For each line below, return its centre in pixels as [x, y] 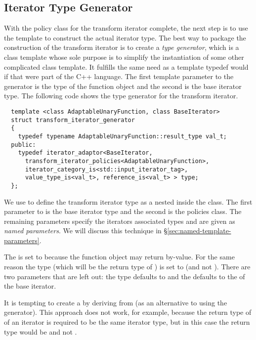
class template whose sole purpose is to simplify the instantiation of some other [124, 57]
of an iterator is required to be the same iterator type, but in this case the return [127, 322]
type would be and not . [41, 331]
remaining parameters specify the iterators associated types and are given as [120, 221]
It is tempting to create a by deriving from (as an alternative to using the [116, 302]
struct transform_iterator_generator [73, 120]
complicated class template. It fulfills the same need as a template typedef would [126, 66]
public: [23, 145]
